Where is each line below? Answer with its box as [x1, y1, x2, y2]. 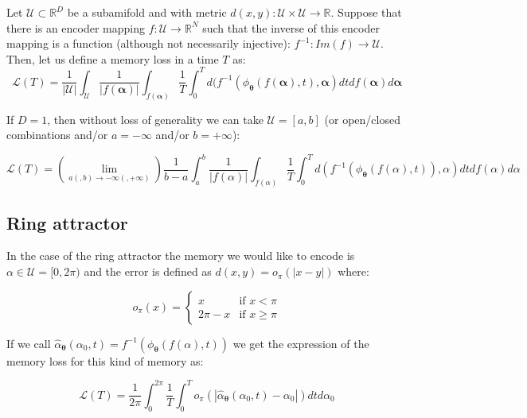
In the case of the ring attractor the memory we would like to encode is [6, 247, 355, 264]
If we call [6, 335, 51, 351]
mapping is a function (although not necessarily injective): [6, 35, 291, 52]
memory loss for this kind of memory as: [6, 352, 204, 369]
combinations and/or [6, 126, 108, 143]
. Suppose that [330, 4, 402, 20]
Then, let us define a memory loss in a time [6, 50, 219, 67]
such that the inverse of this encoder [202, 19, 380, 36]
